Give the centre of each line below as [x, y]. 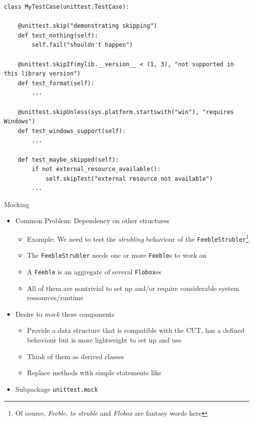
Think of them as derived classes [76, 356]
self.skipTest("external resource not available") [129, 179]
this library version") [42, 74]
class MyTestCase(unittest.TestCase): [67, 7]
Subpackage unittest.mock [57, 389]
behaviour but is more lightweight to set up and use [104, 340]
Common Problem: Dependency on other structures [92, 220]
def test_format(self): [56, 83]
